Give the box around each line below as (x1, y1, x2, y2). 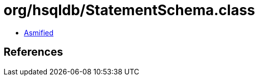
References (4, 46, 63, 59)
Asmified (24, 28, 54, 37)
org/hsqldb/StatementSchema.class (4, 2, 255, 19)
